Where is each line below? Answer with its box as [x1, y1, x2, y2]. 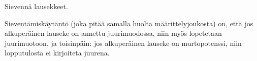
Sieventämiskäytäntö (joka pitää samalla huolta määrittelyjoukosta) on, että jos [5, 18, 253, 28]
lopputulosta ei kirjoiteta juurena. [5, 47, 110, 58]
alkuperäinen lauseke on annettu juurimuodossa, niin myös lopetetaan [5, 28, 222, 38]
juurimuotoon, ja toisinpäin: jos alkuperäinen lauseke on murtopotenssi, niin [5, 37, 242, 48]
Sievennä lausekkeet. [5, 1, 68, 11]
